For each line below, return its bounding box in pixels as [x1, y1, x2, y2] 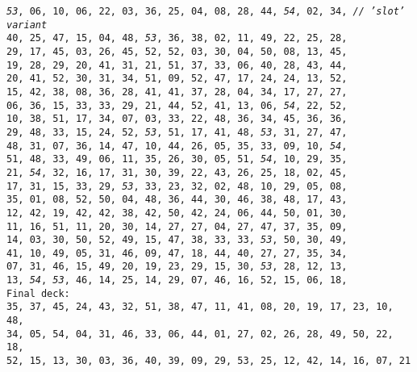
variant [6, 19, 48, 31]
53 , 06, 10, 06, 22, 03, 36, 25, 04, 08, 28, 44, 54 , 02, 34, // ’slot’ [6, 6, 405, 17]
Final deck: [6, 287, 70, 299]
